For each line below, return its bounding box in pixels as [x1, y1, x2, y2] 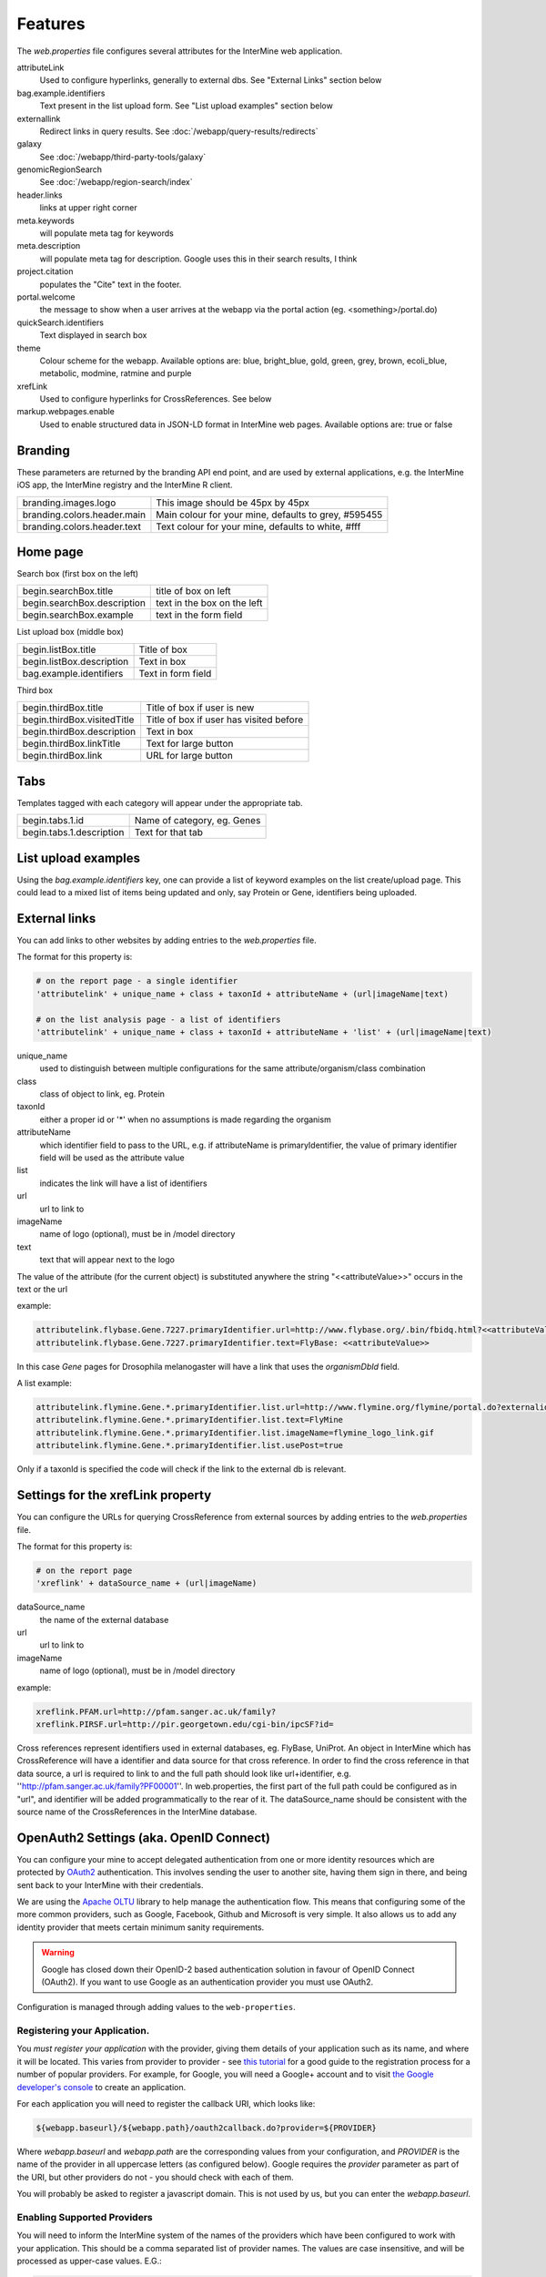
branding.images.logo [22, 496, 116, 509]
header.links [16, 189, 63, 200]
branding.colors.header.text [22, 520, 141, 533]
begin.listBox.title [22, 643, 96, 656]
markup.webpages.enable [16, 406, 116, 417]
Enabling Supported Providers [16, 2211, 154, 2223]
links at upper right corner [39, 202, 138, 213]
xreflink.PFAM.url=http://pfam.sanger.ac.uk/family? [35, 1706, 277, 1717]
